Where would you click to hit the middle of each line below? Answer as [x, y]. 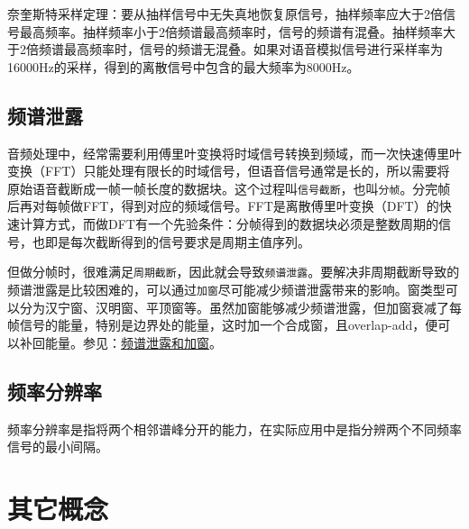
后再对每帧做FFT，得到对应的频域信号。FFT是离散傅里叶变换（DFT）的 [223, 206]
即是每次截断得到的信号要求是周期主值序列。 [177, 241]
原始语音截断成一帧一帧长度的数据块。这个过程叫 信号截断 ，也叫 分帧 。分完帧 [229, 188]
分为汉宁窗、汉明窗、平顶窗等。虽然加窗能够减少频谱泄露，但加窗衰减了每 [240, 307]
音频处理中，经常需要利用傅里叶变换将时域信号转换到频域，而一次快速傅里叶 [234, 153]
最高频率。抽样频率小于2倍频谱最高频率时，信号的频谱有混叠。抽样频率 [231, 31]
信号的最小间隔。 [58, 447]
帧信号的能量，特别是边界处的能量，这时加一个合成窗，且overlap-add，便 [223, 325]
